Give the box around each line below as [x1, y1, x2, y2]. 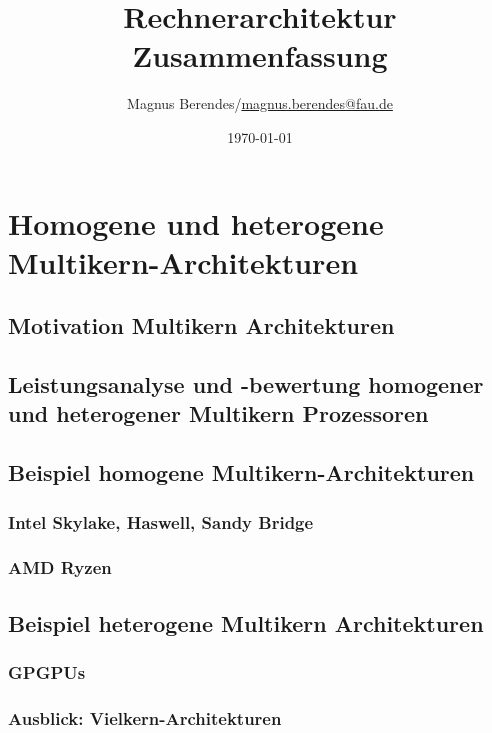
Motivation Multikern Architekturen [8, 310, 395, 341]
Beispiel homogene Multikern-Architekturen [8, 457, 475, 488]
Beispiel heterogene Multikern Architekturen [8, 607, 484, 638]
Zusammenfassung [132, 35, 388, 76]
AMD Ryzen [8, 555, 112, 580]
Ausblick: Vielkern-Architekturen [8, 705, 282, 730]
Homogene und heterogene [8, 202, 384, 243]
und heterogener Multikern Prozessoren [8, 398, 429, 429]
